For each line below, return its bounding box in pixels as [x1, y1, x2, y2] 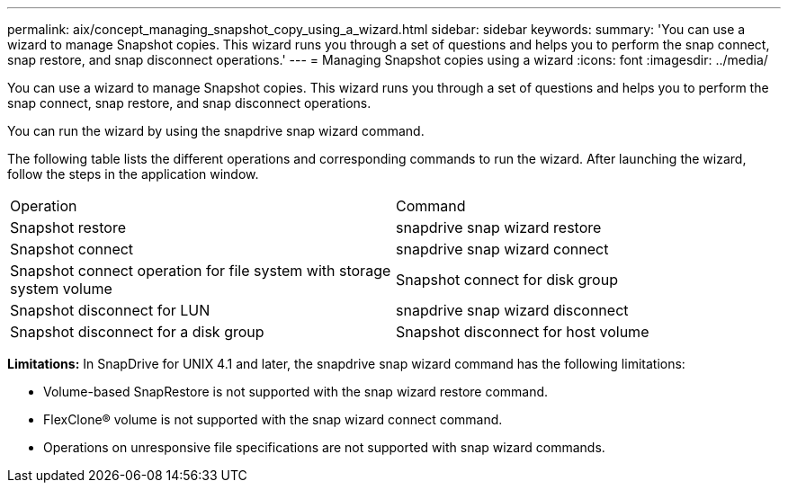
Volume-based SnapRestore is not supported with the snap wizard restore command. [43, 384, 549, 399]
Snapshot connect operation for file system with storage [10, 262, 391, 280]
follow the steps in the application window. [7, 166, 259, 182]
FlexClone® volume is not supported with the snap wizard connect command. [43, 412, 503, 427]
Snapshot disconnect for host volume [396, 323, 649, 341]
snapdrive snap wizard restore [396, 218, 602, 236]
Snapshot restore [10, 218, 127, 236]
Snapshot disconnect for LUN [10, 301, 210, 319]
